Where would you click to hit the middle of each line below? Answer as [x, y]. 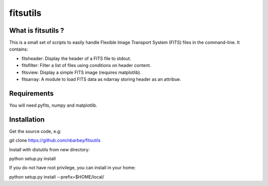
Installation [27, 119]
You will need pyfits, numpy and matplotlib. [53, 105]
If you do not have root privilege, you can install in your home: [72, 168]
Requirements [32, 93]
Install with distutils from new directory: [49, 149]
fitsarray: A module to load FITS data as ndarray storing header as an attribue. [101, 79]
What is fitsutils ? [37, 31]
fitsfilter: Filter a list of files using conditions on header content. [86, 65]
